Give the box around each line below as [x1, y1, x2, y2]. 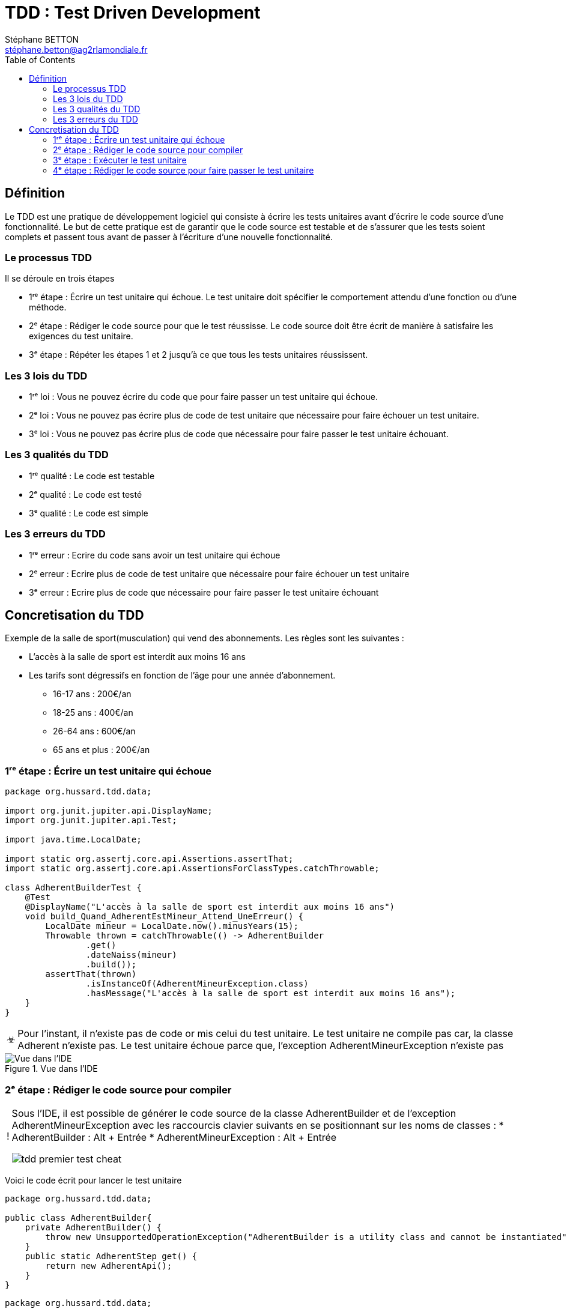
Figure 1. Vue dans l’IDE [5, 1063, 98, 1074]
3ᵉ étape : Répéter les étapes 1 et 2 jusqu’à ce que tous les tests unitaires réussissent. [29, 349, 368, 360]
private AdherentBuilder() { [25, 1222, 162, 1232]
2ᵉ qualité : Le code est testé [29, 489, 142, 500]
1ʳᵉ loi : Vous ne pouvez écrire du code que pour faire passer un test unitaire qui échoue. [29, 391, 378, 402]
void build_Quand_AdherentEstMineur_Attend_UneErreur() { [25, 911, 304, 922]
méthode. [29, 302, 67, 313]
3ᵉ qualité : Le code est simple [29, 507, 148, 518]
